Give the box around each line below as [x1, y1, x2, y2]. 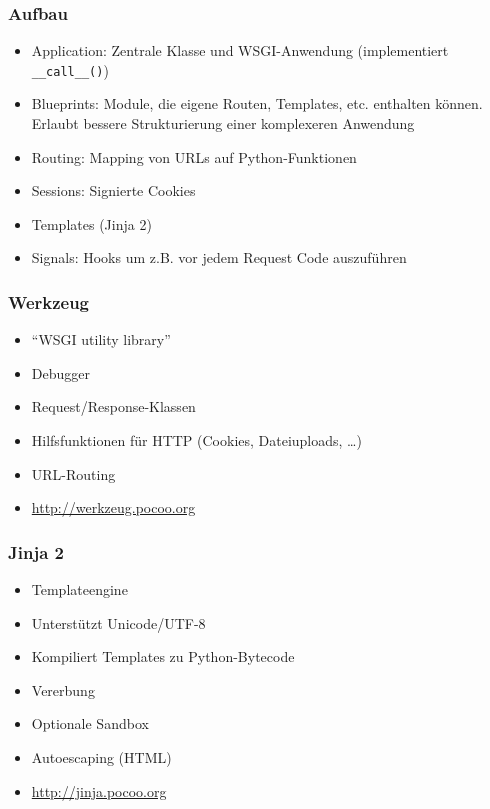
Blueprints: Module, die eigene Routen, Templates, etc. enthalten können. [31, 93, 483, 114]
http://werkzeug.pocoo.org [31, 497, 196, 518]
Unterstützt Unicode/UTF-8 [31, 612, 206, 633]
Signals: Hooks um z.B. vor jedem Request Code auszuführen [31, 247, 407, 268]
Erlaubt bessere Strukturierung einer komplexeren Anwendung [31, 113, 415, 134]
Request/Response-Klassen [31, 396, 196, 417]
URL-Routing [31, 463, 116, 484]
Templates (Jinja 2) [31, 213, 152, 234]
